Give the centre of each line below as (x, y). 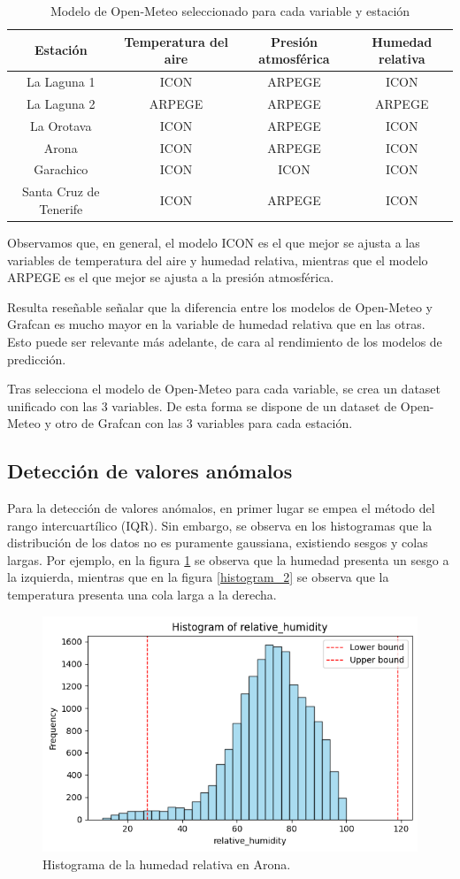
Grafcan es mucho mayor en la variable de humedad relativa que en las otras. (216, 324)
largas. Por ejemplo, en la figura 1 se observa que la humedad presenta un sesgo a (228, 559)
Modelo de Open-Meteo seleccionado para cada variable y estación (230, 11)
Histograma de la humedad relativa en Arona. (167, 864)
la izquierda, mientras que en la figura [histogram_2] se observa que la (198, 577)
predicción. (37, 359)
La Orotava (61, 125)
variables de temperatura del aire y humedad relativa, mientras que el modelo (218, 260)
